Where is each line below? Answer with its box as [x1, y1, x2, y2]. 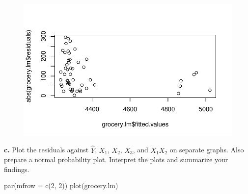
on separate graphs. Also [169, 145, 244, 155]
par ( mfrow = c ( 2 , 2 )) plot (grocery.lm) [4, 180, 118, 191]
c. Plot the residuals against [4, 145, 89, 155]
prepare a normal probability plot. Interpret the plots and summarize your [4, 154, 228, 165]
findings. [4, 164, 29, 174]
